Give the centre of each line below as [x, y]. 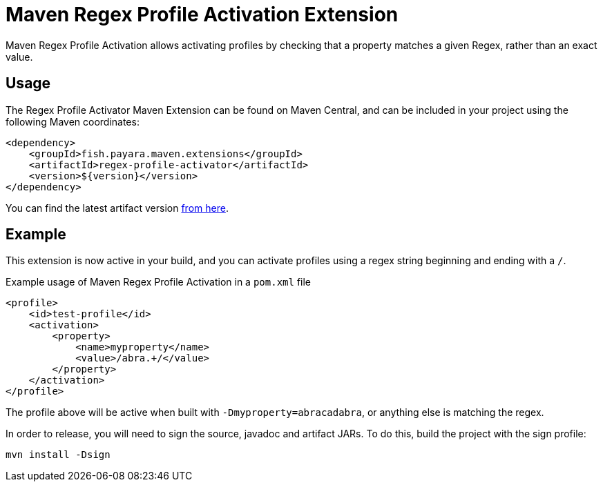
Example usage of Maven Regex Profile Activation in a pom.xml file [158, 282]
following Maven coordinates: [73, 121]
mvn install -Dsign [58, 455]
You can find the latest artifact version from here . [117, 208]
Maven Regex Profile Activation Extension [202, 14]
